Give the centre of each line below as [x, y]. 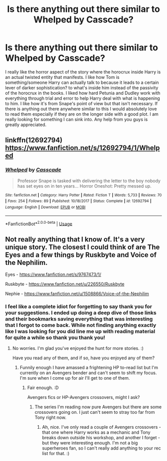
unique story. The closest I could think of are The [83, 247]
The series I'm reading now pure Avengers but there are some [98, 407]
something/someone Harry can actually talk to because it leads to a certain [82, 82]
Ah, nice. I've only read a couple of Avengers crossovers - [102, 427]
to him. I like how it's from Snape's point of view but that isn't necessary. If [82, 103]
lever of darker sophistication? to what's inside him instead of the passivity [82, 87]
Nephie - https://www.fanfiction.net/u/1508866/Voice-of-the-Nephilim [77, 294]
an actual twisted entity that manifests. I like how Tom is [62, 77]
